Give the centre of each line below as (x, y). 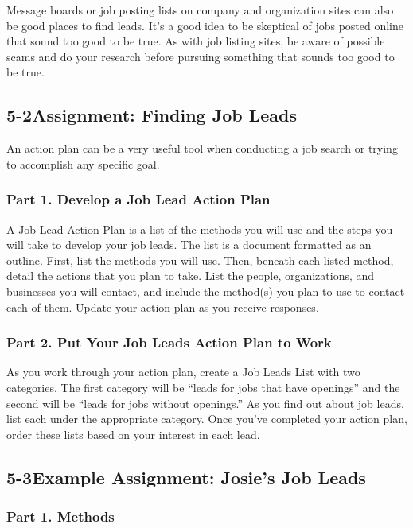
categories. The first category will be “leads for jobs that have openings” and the (203, 387)
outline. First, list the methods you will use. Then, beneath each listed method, (200, 260)
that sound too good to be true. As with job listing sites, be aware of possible (196, 41)
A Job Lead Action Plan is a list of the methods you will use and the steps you (200, 229)
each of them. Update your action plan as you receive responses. (163, 307)
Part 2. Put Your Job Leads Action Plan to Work (169, 342)
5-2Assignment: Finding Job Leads (152, 115)
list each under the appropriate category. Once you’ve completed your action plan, (207, 419)
